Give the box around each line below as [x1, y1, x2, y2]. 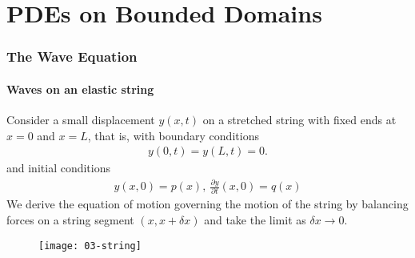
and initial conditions [6, 159, 111, 176]
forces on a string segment [6, 212, 134, 228]
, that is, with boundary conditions [87, 127, 259, 143]
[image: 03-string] [38, 240, 142, 252]
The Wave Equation [6, 46, 138, 67]
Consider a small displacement [6, 111, 155, 128]
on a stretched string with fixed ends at [202, 111, 397, 128]
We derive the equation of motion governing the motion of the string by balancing [6, 196, 409, 212]
